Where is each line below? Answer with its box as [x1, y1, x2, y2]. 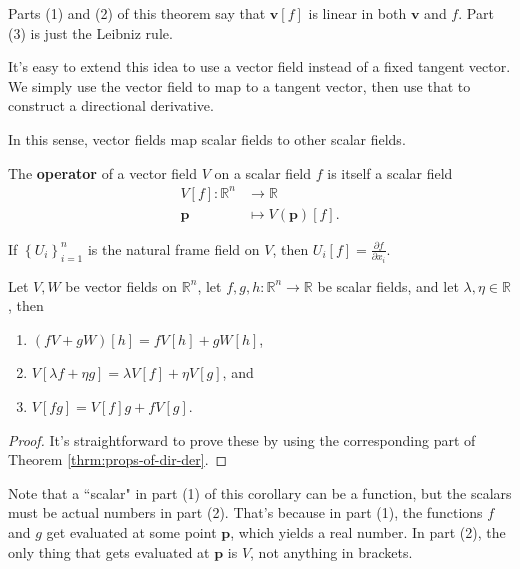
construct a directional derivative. [8, 95, 214, 116]
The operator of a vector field [8, 162, 197, 183]
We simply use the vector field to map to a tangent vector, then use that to [8, 75, 471, 96]
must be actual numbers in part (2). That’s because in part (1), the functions [8, 502, 483, 523]
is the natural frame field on [87, 238, 260, 259]
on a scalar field [214, 162, 312, 183]
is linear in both [308, 3, 407, 23]
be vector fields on [65, 275, 178, 296]
